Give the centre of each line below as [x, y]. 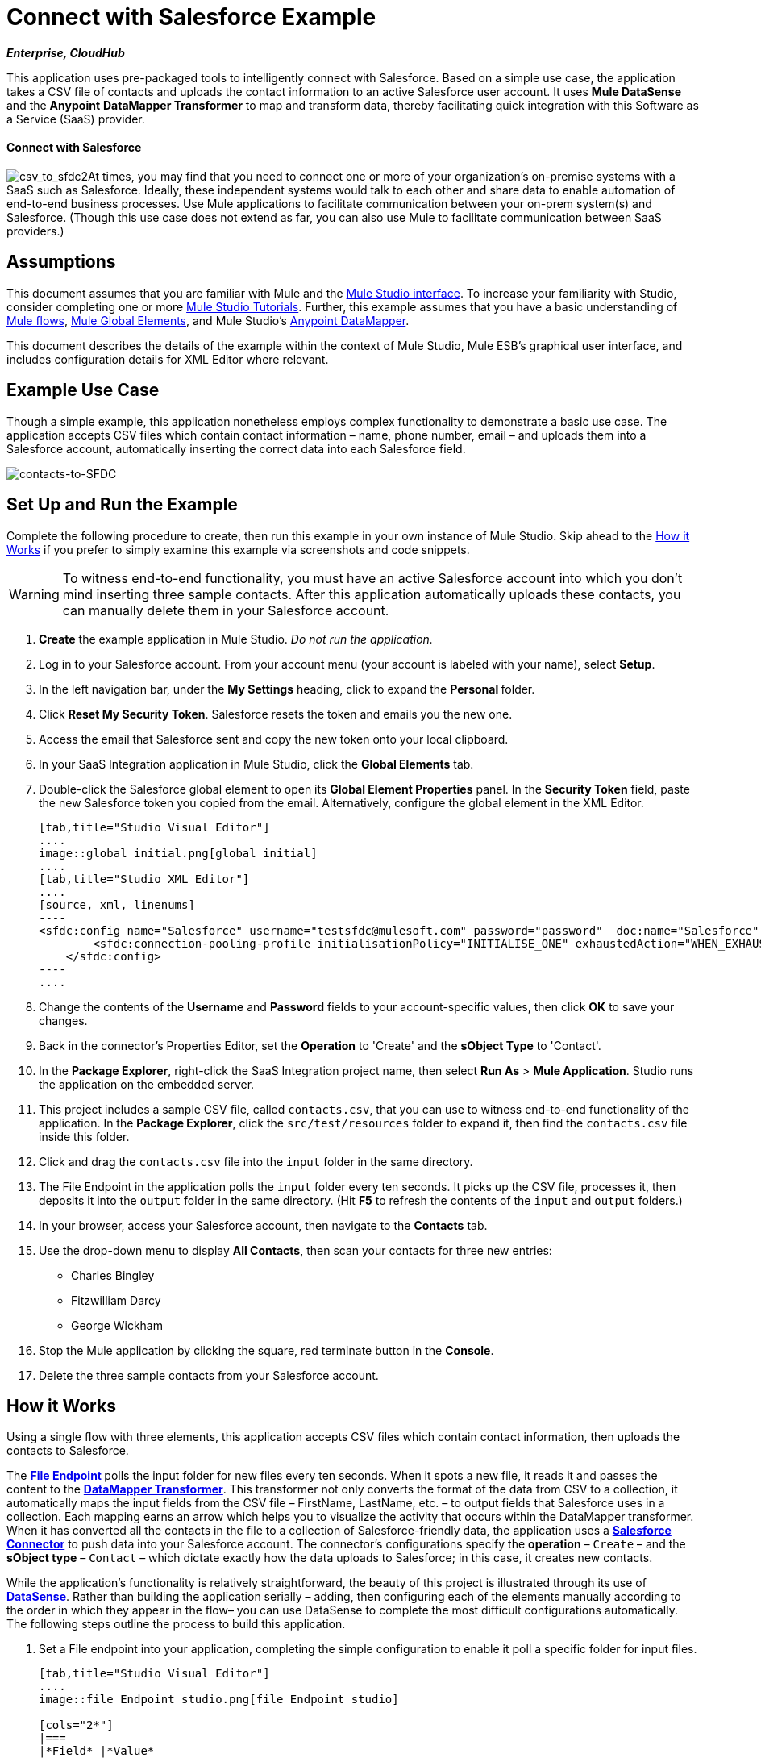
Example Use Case [83, 390]
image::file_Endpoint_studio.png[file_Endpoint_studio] [219, 1700]
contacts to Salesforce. [68, 1451]
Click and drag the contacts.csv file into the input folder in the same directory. [256, 1161]
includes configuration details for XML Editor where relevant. [168, 359]
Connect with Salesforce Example [191, 17]
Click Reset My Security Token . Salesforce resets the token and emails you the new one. [276, 714]
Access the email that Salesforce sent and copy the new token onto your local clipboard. [274, 739]
